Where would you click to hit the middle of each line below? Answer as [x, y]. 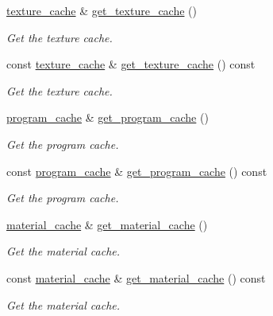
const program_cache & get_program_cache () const [137, 171]
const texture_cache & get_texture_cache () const [131, 64]
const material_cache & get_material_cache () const [136, 277]
